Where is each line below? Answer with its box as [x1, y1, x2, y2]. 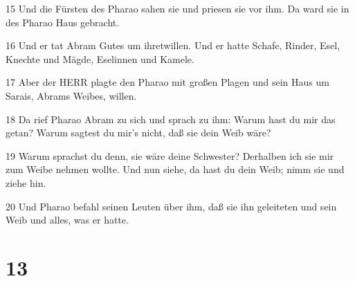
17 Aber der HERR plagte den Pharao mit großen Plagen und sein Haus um [6, 75, 329, 89]
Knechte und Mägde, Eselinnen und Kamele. [6, 51, 194, 66]
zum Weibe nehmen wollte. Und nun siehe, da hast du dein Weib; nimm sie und [6, 162, 345, 176]
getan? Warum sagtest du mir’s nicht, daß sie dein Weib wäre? [6, 125, 271, 140]
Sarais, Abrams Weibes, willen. [6, 88, 137, 102]
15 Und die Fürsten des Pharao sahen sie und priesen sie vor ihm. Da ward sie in [6, 1, 349, 15]
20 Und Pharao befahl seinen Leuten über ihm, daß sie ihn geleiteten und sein [6, 199, 337, 213]
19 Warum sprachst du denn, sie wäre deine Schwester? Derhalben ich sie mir [6, 148, 334, 163]
